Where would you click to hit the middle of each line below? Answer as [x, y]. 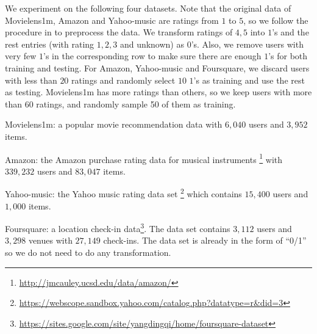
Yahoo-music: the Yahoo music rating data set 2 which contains [123, 193]
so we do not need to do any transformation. [88, 252]
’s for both [288, 56]
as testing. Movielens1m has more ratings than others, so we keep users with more [158, 92]
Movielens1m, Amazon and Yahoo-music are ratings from [112, 20]
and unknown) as [152, 44]
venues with [50, 240]
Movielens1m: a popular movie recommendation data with [114, 124]
